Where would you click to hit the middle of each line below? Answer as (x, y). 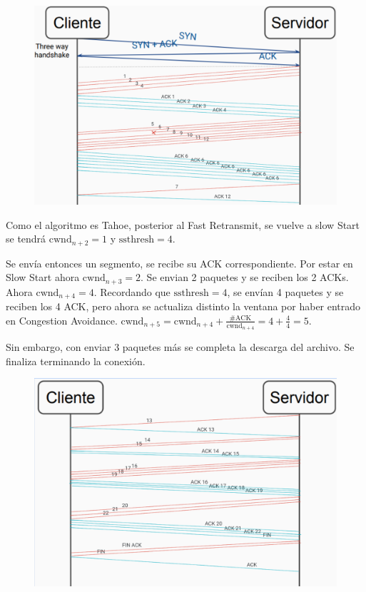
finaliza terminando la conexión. (76, 361)
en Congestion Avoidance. (62, 320)
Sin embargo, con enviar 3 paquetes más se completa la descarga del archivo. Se (180, 347)
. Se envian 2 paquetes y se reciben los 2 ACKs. (245, 277)
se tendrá (26, 239)
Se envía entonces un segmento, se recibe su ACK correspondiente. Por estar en (179, 263)
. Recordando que (132, 291)
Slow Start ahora (43, 277)
